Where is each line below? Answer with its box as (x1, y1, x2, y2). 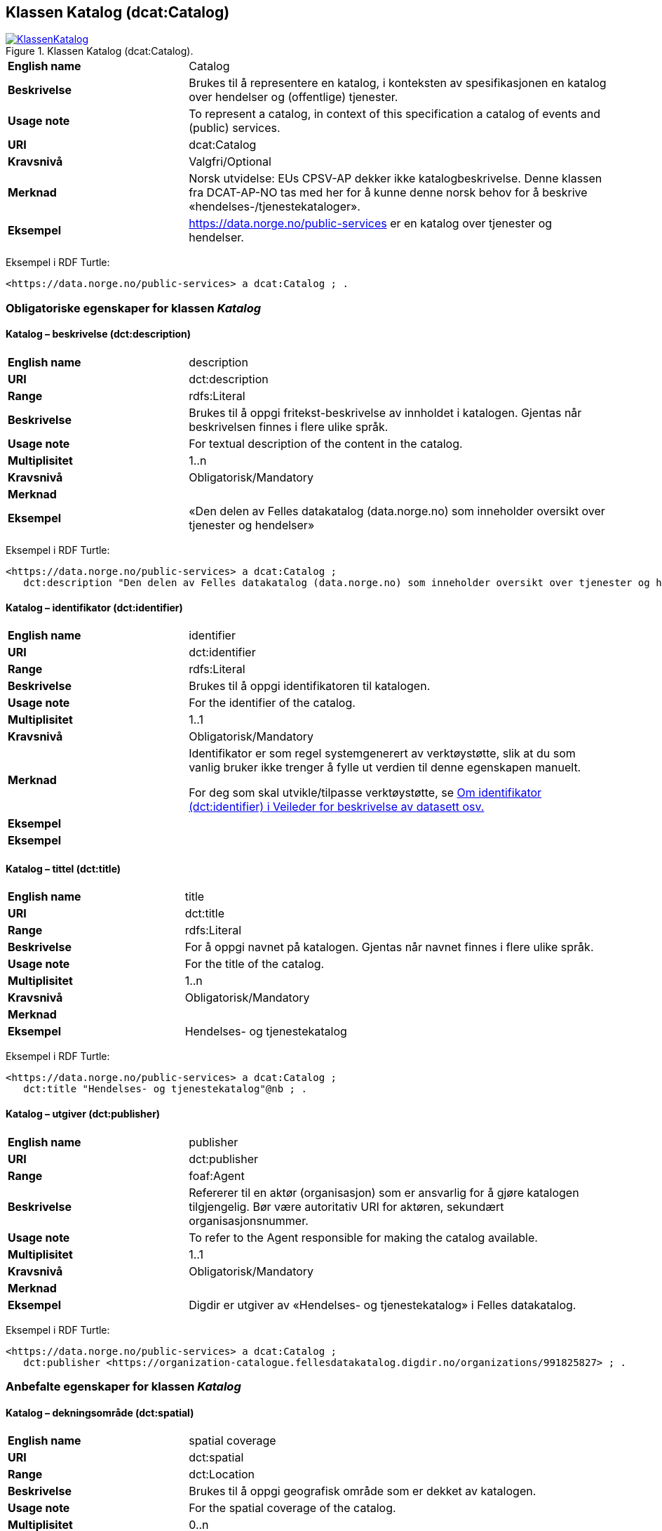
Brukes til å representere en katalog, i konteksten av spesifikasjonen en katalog (189, 76, 607, 91)
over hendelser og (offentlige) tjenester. (189, 90, 398, 105)
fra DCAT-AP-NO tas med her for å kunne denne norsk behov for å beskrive (189, 185, 588, 200)
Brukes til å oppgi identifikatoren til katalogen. (189, 679, 431, 694)
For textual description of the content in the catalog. (189, 437, 463, 451)
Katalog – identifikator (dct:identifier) (6, 601, 183, 614)
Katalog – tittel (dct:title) (6, 862, 121, 875)
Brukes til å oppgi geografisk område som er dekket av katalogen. (189, 1484, 536, 1499)
